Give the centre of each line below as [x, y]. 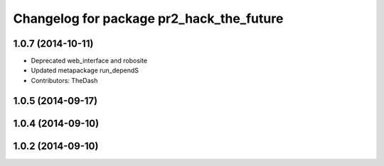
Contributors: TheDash [64, 80]
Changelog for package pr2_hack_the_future [148, 18]
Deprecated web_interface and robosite [89, 61]
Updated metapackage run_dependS [85, 70]
